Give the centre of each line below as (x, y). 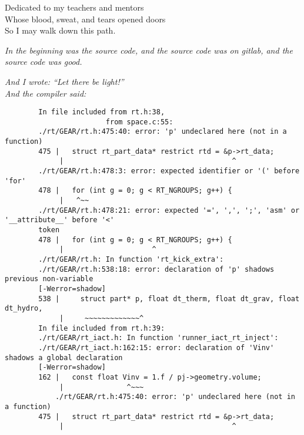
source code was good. (44, 62)
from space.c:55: (139, 122)
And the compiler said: (46, 93)
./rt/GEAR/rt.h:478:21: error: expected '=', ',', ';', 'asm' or (169, 210)
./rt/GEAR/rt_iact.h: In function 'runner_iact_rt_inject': (158, 338)
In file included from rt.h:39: (102, 328)
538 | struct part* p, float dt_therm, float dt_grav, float (169, 299)
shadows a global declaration (64, 357)
